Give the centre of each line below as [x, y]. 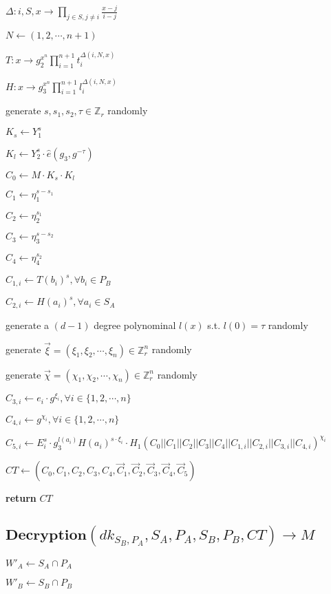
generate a [28, 325]
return [21, 498]
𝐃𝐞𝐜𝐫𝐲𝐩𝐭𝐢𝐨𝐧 [46, 535]
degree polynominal [135, 325]
